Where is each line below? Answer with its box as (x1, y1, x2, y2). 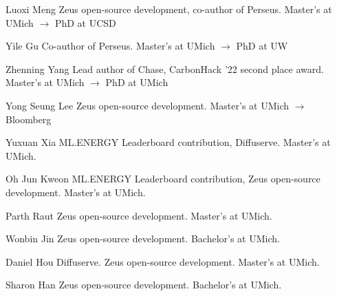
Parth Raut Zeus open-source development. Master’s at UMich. (6, 208, 272, 222)
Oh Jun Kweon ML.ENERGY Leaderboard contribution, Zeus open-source (6, 171, 320, 186)
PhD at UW (236, 39, 288, 53)
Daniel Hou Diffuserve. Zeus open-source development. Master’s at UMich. (6, 254, 320, 268)
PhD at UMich (105, 75, 168, 89)
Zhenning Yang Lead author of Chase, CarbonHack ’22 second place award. (6, 61, 324, 76)
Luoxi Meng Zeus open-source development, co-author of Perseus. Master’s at (6, 2, 332, 16)
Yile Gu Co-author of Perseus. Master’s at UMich (6, 39, 215, 53)
